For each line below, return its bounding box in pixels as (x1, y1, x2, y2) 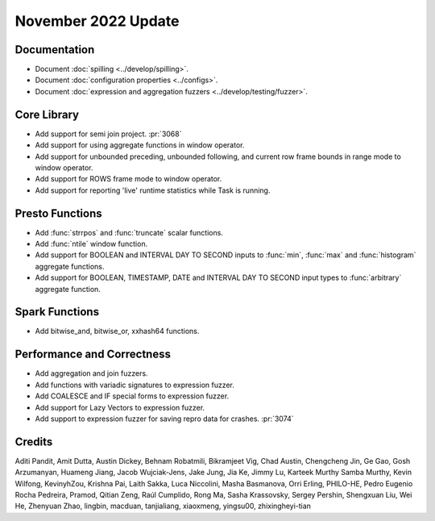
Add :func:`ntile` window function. (35, 239, 148, 248)
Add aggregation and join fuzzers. (35, 369, 148, 378)
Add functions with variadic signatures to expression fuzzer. (35, 380, 235, 390)
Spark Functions (14, 305, 100, 319)
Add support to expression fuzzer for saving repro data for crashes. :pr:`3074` (35, 414, 294, 423)
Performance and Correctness (14, 348, 171, 361)
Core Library (14, 107, 80, 121)
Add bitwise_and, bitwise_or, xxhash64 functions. (35, 327, 200, 336)
